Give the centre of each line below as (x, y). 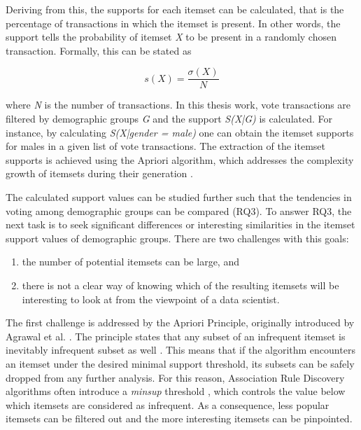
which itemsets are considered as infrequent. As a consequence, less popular (168, 404)
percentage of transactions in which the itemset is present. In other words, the (173, 23)
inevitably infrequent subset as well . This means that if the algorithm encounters (180, 350)
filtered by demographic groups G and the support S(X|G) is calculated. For (169, 119)
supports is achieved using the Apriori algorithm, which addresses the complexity (180, 159)
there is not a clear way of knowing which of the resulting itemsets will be (180, 285)
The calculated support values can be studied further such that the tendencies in (179, 197)
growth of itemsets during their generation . (99, 173)
